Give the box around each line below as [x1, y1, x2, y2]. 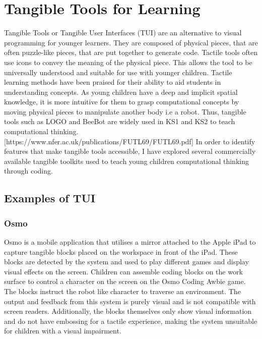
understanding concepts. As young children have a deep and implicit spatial [4, 86, 238, 97]
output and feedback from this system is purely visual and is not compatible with [4, 296, 256, 306]
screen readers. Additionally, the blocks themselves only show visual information [4, 306, 252, 316]
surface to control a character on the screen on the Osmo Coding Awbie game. [4, 276, 246, 287]
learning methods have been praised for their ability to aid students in [4, 77, 221, 87]
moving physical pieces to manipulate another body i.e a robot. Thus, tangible [4, 106, 246, 117]
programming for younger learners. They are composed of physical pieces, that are [4, 37, 258, 47]
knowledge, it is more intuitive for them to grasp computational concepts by [4, 96, 239, 107]
